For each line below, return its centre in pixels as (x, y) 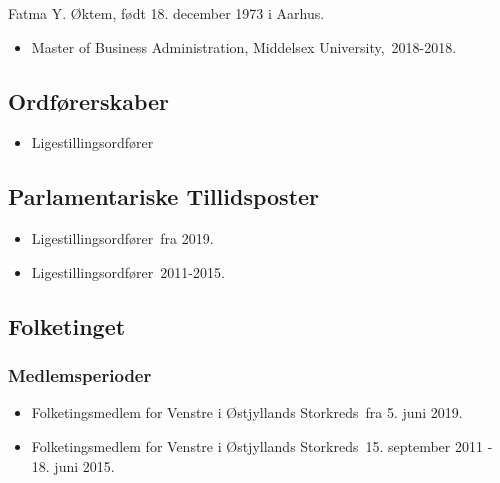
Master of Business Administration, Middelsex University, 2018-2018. (244, 46)
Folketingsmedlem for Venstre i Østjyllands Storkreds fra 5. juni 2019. (247, 412)
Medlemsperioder (80, 375)
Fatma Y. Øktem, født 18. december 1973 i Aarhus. (166, 13)
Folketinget (67, 325)
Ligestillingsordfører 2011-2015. (128, 271)
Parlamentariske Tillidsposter (164, 196)
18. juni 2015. (73, 465)
